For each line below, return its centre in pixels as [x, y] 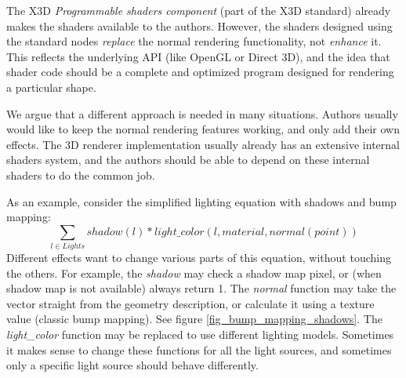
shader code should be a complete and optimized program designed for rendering [200, 72]
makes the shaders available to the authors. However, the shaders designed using [199, 25]
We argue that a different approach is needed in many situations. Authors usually [202, 113]
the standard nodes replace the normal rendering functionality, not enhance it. [194, 41]
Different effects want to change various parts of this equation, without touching [199, 258]
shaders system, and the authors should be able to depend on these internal [188, 160]
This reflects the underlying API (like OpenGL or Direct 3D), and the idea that [198, 56]
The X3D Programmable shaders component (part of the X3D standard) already [199, 10]
